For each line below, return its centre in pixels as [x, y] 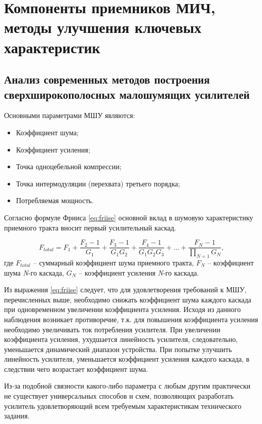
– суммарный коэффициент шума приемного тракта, [114, 262]
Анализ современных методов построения [107, 79]
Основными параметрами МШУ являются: [70, 115]
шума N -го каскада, [34, 272]
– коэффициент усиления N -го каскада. [139, 272]
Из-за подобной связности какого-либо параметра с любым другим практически [127, 386]
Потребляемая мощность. [55, 200]
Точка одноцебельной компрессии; [69, 166]
